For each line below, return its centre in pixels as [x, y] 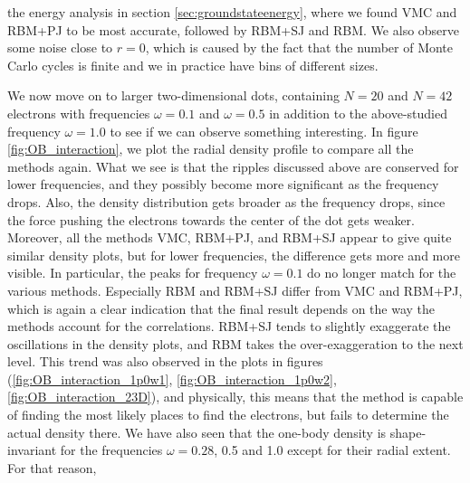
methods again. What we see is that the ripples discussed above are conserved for [233, 166]
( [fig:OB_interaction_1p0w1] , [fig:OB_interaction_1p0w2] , [172, 379]
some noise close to [60, 47]
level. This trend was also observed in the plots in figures [165, 361]
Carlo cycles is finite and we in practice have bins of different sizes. [193, 65]
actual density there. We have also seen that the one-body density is [197, 432]
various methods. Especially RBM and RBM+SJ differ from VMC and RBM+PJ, [235, 290]
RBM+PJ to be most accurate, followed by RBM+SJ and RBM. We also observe [234, 29]
